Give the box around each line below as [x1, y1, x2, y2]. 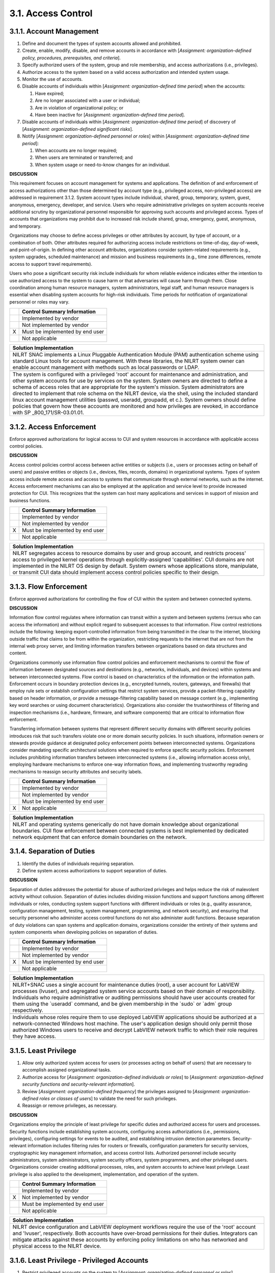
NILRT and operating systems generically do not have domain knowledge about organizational [12, 821, 239, 828]
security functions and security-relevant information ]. [22, 1081, 135, 1087]
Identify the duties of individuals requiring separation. [22, 861, 134, 867]
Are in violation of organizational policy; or [35, 104, 124, 110]
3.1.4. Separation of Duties [9, 847, 95, 855]
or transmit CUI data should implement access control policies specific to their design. [12, 569, 219, 576]
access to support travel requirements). [9, 261, 93, 267]
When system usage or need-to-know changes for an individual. [35, 161, 171, 168]
